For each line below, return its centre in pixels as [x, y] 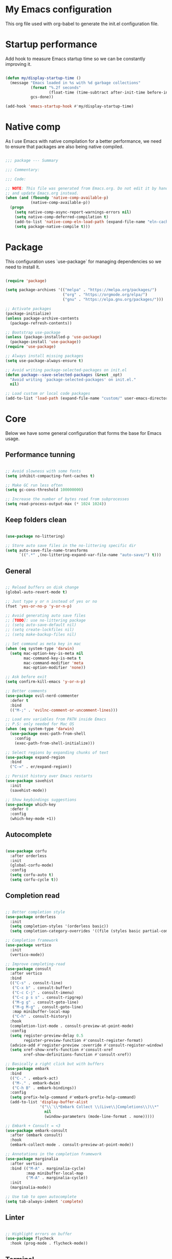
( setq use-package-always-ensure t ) [44, 360]
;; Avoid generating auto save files [46, 615]
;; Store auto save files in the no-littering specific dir [71, 545]
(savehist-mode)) [28, 790]
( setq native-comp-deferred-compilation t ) [62, 217]
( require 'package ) [26, 281]
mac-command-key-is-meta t [52, 658]
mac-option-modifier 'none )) [55, 668]
